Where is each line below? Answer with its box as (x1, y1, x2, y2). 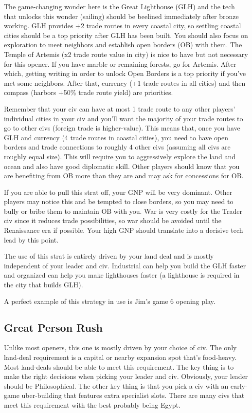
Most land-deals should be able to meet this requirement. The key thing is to (4, 361, 234, 372)
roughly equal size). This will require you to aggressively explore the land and (4, 151, 236, 161)
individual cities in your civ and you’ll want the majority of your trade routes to (4, 113, 243, 123)
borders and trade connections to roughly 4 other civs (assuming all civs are (4, 142, 231, 152)
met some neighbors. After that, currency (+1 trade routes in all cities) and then (4, 77, 246, 88)
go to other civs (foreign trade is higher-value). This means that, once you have (4, 123, 240, 133)
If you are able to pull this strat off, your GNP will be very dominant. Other (4, 187, 233, 197)
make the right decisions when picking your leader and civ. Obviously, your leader (4, 371, 248, 381)
